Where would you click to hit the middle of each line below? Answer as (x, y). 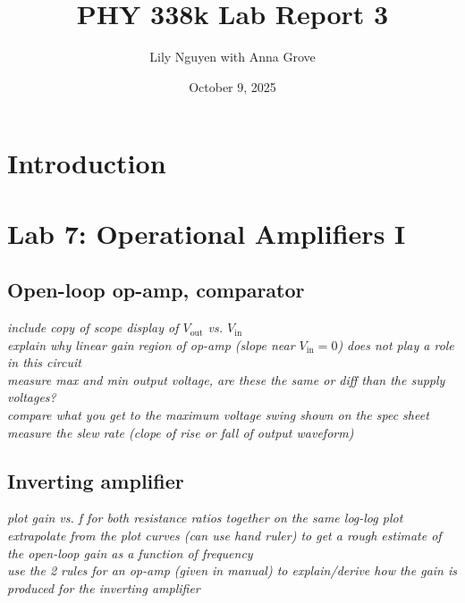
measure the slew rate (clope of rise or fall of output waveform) (181, 432)
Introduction (87, 163)
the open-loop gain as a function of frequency (130, 553)
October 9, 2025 (232, 86)
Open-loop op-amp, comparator (156, 290)
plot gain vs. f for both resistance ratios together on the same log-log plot (205, 518)
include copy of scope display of (93, 327)
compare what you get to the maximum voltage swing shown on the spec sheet (218, 415)
